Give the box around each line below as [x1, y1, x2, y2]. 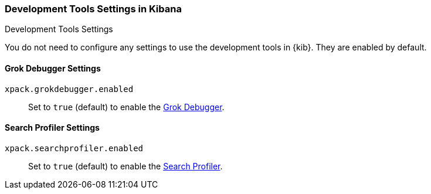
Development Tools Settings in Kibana [5, 3, 182, 15]
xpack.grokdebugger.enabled [5, 84, 134, 94]
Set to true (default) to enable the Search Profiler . [28, 161, 223, 171]
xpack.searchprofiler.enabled [5, 143, 144, 153]
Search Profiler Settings [5, 122, 100, 133]
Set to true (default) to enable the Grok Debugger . [28, 101, 225, 112]
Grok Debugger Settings [5, 63, 101, 73]
